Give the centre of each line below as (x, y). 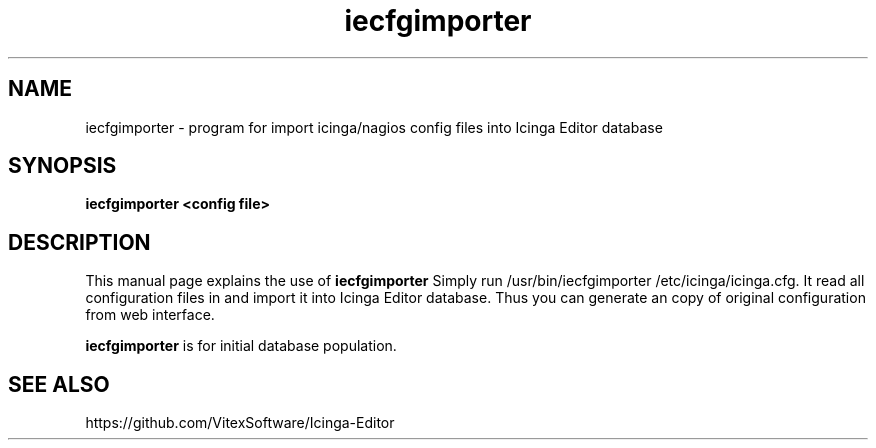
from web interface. (150, 315)
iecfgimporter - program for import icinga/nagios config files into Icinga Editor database (374, 127)
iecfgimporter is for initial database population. (241, 346)
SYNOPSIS (62, 166)
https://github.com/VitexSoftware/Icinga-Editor (240, 423)
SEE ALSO (59, 384)
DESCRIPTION (79, 242)
